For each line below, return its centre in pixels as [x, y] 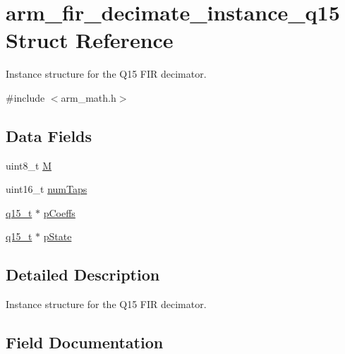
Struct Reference [90, 40]
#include [25, 97]
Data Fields [49, 135]
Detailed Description [83, 275]
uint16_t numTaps [47, 189]
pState [57, 236]
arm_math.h [89, 97]
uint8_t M [29, 165]
